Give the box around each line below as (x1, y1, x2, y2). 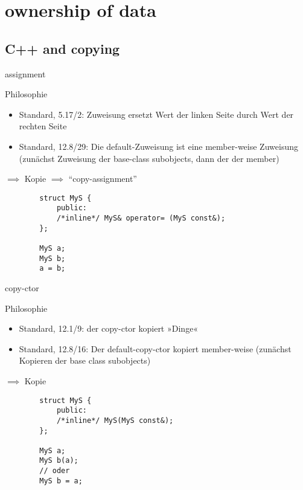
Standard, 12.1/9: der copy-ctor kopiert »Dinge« (19, 322, 199, 335)
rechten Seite (19, 120, 67, 132)
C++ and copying (5, 39, 120, 57)
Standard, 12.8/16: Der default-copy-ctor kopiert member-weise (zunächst (19, 342, 292, 355)
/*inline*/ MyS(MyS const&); (56, 416, 174, 425)
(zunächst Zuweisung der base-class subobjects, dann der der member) (19, 152, 279, 164)
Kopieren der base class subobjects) (19, 354, 151, 367)
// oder (39, 466, 70, 475)
